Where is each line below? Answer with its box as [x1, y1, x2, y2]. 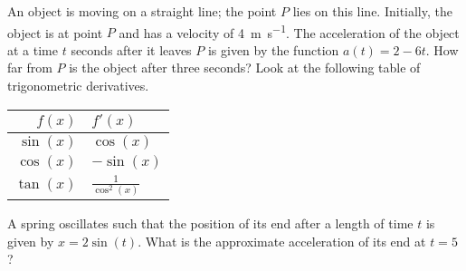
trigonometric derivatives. [7, 76, 149, 95]
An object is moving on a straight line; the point [7, 2, 277, 20]
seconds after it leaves [71, 40, 192, 59]
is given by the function [207, 40, 339, 59]
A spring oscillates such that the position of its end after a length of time [7, 214, 414, 233]
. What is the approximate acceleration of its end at [138, 231, 426, 250]
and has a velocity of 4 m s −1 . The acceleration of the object [119, 20, 460, 42]
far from [7, 58, 52, 77]
